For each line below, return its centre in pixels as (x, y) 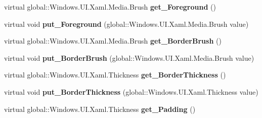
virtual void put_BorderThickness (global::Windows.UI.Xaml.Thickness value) (131, 91)
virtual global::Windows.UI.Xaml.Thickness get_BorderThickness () (115, 75)
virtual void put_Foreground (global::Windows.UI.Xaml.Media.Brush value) (126, 24)
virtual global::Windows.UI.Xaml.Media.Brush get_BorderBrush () (113, 41)
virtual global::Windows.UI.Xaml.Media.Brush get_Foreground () (110, 7)
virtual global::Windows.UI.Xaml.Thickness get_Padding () (100, 109)
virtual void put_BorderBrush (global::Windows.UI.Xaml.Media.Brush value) (129, 57)
